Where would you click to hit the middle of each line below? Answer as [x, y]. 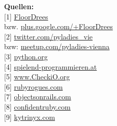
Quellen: [19, 6]
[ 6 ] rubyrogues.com [34, 86]
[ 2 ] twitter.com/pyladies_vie [48, 36]
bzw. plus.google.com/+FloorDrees [58, 26]
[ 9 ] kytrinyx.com [30, 117]
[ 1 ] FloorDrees [26, 16]
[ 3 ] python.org [26, 56]
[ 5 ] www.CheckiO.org [37, 77]
